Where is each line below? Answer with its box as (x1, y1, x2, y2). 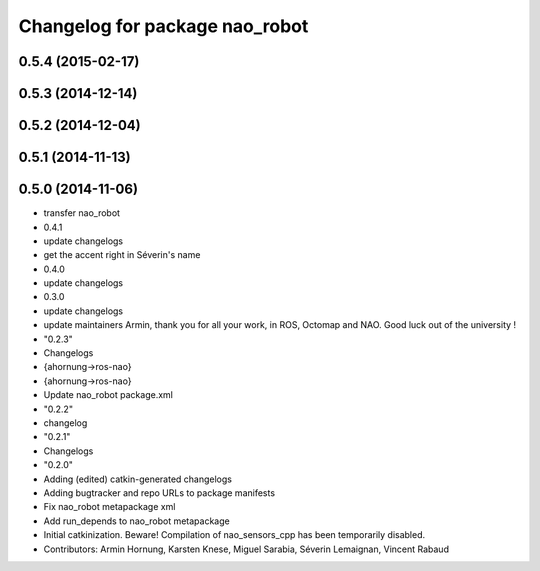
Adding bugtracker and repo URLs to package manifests (43, 486, 275, 499)
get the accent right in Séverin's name (43, 249, 201, 261)
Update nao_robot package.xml (43, 389, 174, 401)
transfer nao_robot (43, 207, 120, 219)
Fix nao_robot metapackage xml (43, 501, 176, 513)
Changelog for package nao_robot (18, 15, 309, 37)
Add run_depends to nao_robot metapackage (43, 515, 230, 527)
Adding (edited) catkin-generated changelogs (43, 473, 232, 485)
